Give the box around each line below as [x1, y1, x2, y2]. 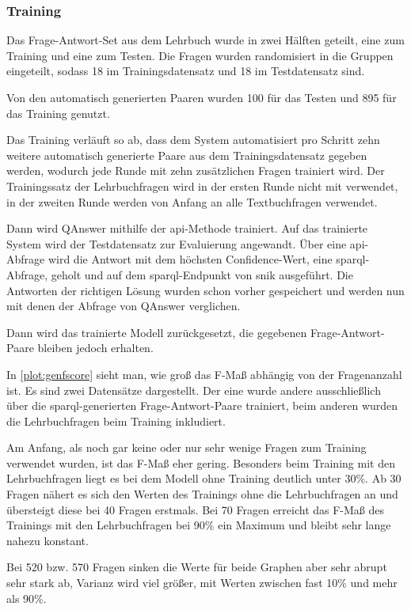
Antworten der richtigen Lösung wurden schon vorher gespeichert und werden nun [6, 282, 405, 298]
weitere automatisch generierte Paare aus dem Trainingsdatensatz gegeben [6, 146, 367, 163]
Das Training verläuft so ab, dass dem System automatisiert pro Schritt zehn [6, 131, 380, 148]
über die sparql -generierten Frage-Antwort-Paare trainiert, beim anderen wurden [6, 397, 398, 414]
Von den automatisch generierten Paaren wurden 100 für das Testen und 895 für [6, 89, 397, 105]
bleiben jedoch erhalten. [37, 339, 154, 356]
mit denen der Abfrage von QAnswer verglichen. [6, 297, 241, 314]
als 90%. [6, 589, 47, 606]
